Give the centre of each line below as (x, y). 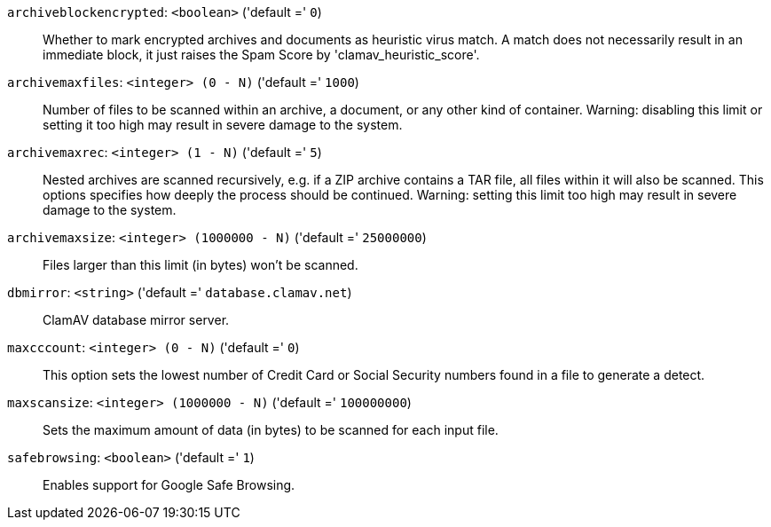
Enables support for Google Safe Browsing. (169, 485)
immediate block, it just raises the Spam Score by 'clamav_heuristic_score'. (261, 55)
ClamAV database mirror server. (136, 320)
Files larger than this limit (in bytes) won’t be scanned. (201, 265)
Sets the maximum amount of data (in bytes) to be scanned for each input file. (271, 430)
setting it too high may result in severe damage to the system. (223, 125)
